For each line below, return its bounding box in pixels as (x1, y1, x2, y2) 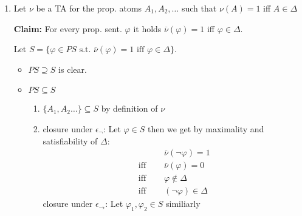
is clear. (58, 62, 87, 75)
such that (181, 2, 217, 14)
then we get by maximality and (148, 122, 264, 135)
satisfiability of (43, 134, 98, 147)
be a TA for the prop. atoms (36, 2, 142, 14)
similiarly (166, 197, 201, 210)
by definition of (101, 102, 158, 115)
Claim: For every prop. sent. (13, 22, 122, 35)
